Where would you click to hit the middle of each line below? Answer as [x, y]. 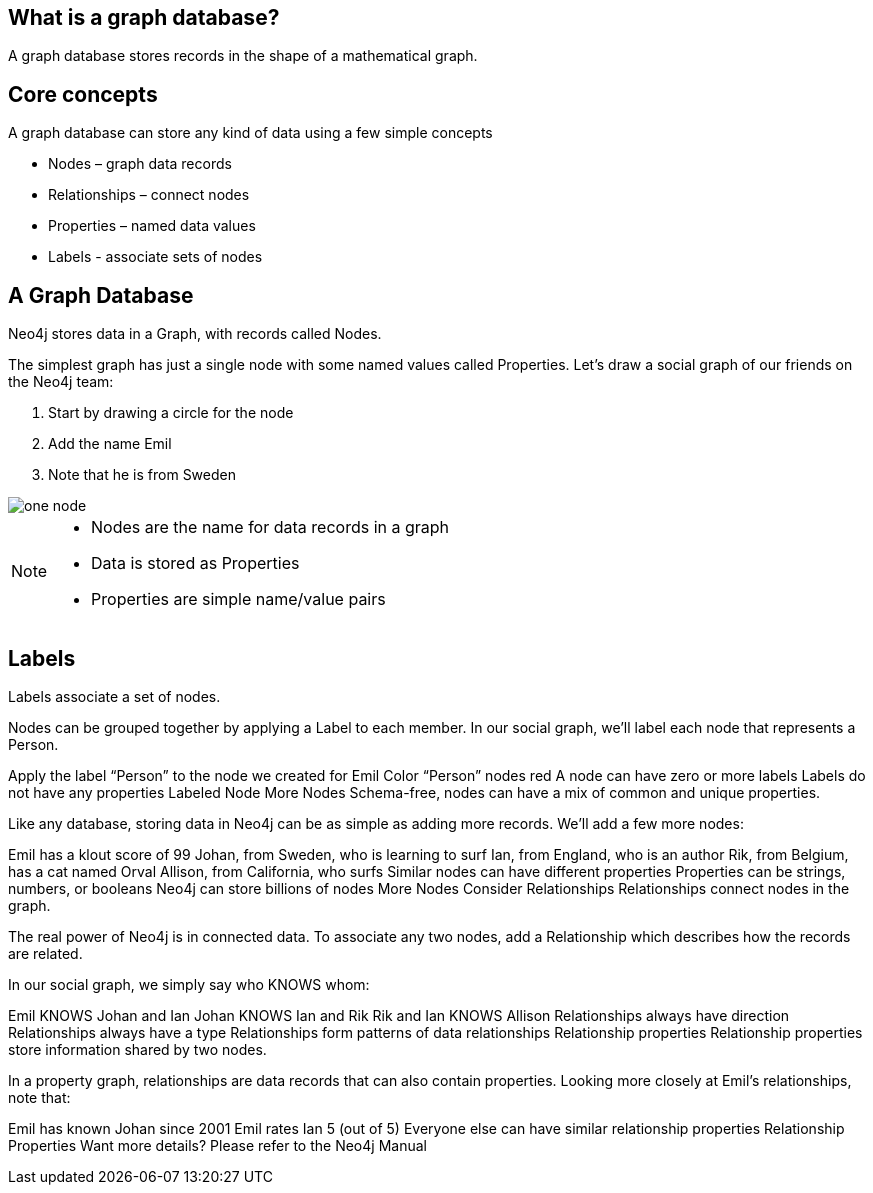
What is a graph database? [144, 17]
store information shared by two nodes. [137, 1049]
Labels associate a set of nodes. [114, 696]
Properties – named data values [152, 226]
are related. [45, 953]
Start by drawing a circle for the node [171, 413]
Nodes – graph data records [140, 164]
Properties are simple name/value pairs [238, 599]
